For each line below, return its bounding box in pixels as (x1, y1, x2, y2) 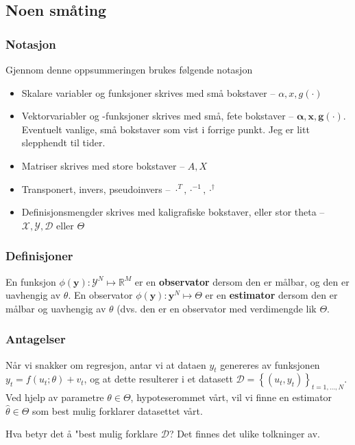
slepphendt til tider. (21, 135, 106, 150)
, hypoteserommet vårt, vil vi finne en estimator (130, 390, 332, 404)
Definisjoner (5, 247, 73, 264)
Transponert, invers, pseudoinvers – (21, 181, 171, 196)
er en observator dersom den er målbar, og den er (134, 274, 350, 288)
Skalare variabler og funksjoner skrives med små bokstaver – (21, 85, 276, 100)
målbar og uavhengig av (5, 301, 106, 315)
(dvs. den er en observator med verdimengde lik (117, 301, 317, 315)
